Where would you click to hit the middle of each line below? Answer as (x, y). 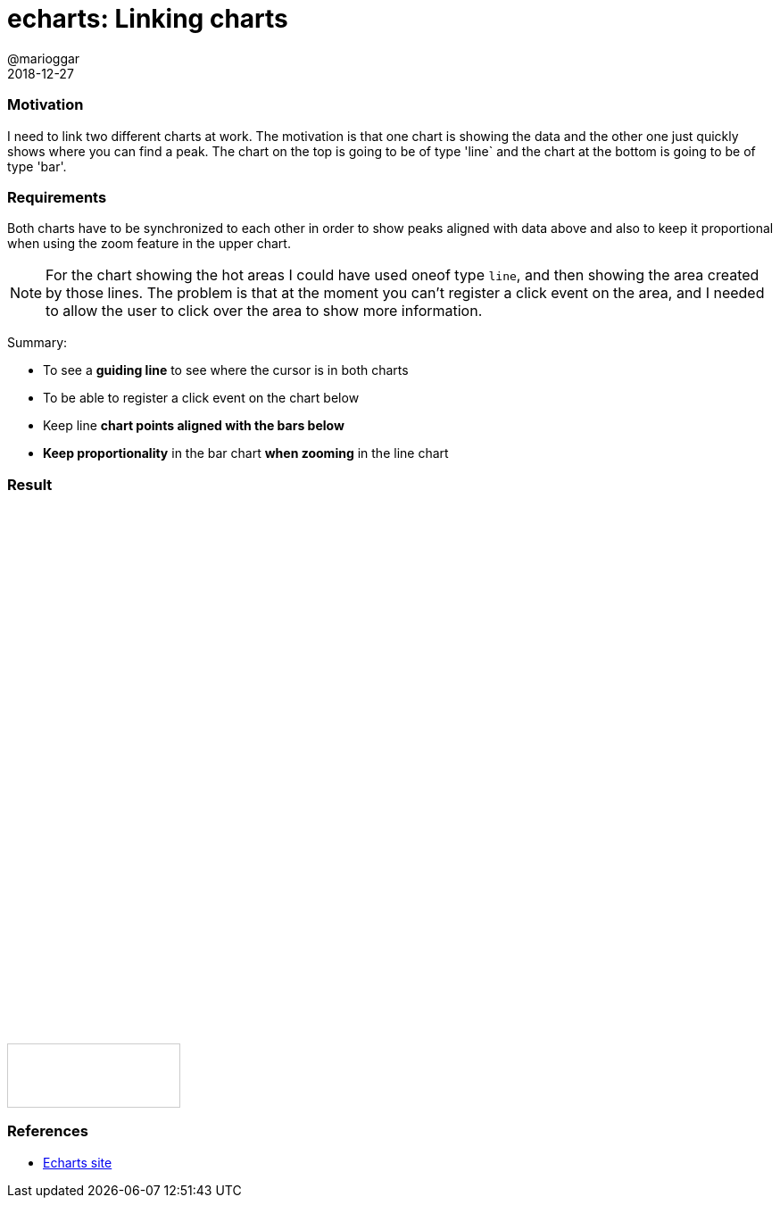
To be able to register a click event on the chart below (201, 398)
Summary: (37, 343)
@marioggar (44, 58)
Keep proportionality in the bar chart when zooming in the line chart (246, 453)
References (48, 1131)
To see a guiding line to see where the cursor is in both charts (226, 370)
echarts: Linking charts (148, 19)
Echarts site (78, 1162)
